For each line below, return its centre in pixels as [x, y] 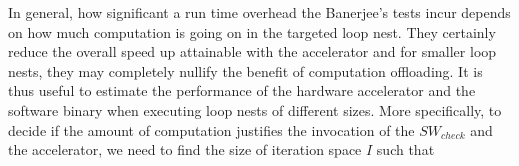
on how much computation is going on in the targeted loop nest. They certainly [252, 31]
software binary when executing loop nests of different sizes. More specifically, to [255, 109]
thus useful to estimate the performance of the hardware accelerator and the [242, 90]
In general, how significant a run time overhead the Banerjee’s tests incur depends [259, 12]
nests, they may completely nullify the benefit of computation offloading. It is [245, 70]
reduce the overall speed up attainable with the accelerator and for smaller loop [252, 51]
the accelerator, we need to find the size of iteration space [185, 149]
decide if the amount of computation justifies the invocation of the [211, 129]
